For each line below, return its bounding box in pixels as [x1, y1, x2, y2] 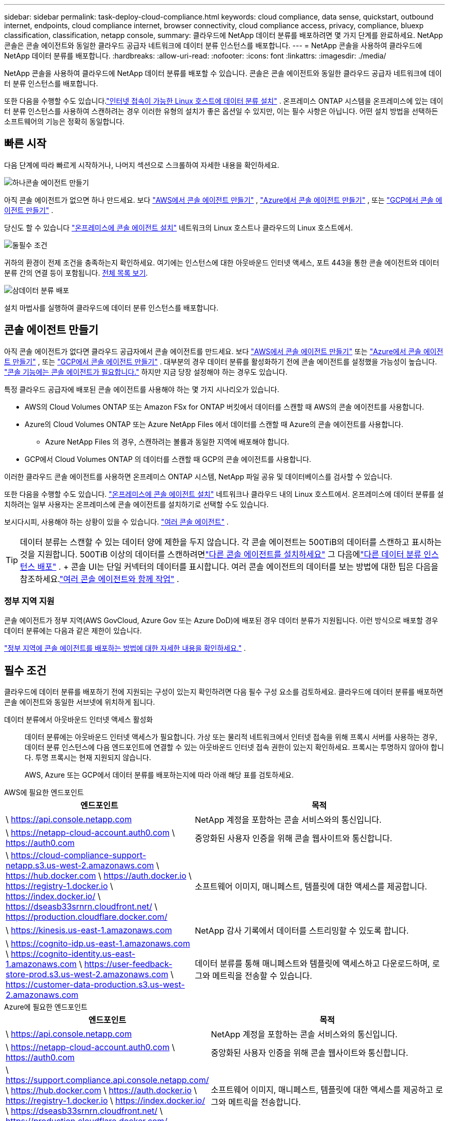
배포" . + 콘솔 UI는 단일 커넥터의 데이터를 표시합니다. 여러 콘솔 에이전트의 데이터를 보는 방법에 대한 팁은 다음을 [37, 561, 439, 572]
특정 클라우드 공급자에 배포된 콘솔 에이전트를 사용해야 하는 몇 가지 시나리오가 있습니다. [4, 384, 279, 394]
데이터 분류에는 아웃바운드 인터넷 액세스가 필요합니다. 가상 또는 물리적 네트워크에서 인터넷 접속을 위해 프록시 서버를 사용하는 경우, [25, 732, 438, 742]
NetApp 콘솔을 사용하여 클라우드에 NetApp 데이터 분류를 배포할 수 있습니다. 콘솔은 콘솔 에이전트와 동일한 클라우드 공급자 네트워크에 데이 [4, 69, 442, 78]
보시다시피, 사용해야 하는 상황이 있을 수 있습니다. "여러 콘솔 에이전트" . [4, 517, 229, 526]
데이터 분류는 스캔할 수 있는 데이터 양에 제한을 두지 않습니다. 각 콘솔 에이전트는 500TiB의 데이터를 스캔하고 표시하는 [20, 536, 442, 547]
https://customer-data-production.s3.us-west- [6, 979, 185, 990]
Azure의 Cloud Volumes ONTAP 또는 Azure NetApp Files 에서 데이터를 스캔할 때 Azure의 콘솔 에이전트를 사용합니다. [25, 419, 403, 429]
